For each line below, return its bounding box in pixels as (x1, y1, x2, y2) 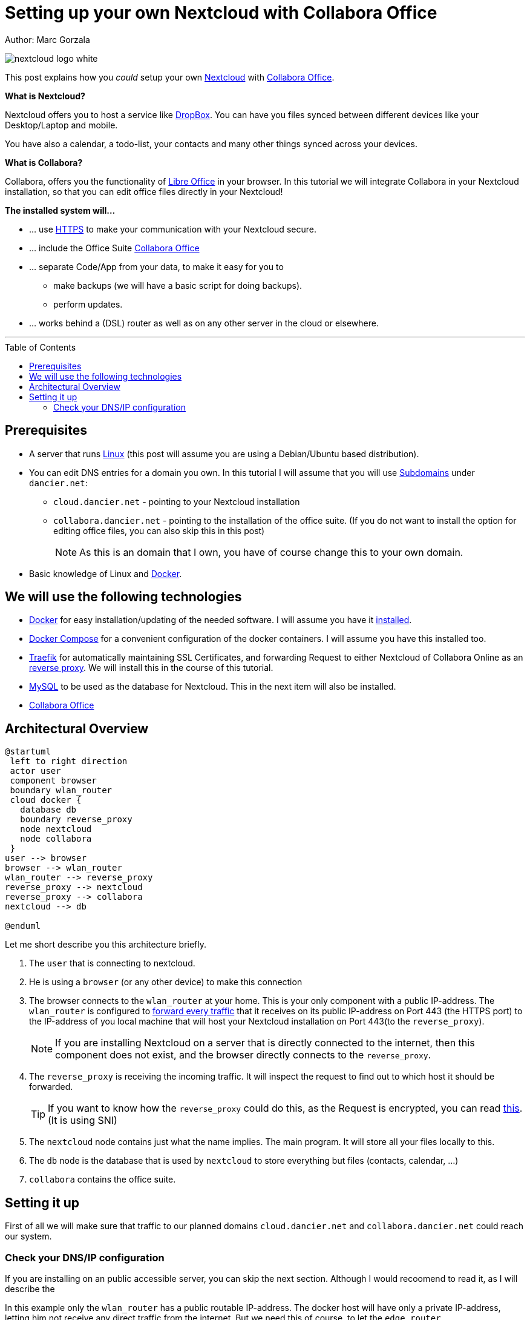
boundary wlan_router (10, 785, 113, 796)
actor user (10, 766, 61, 776)
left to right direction (10, 756, 128, 767)
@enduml (5, 921, 41, 931)
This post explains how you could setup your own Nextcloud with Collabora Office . (5, 71, 335, 82)
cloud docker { (10, 795, 82, 805)
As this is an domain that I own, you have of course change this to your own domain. (79, 546, 463, 558)
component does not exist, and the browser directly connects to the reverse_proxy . (55, 1049, 431, 1061)
